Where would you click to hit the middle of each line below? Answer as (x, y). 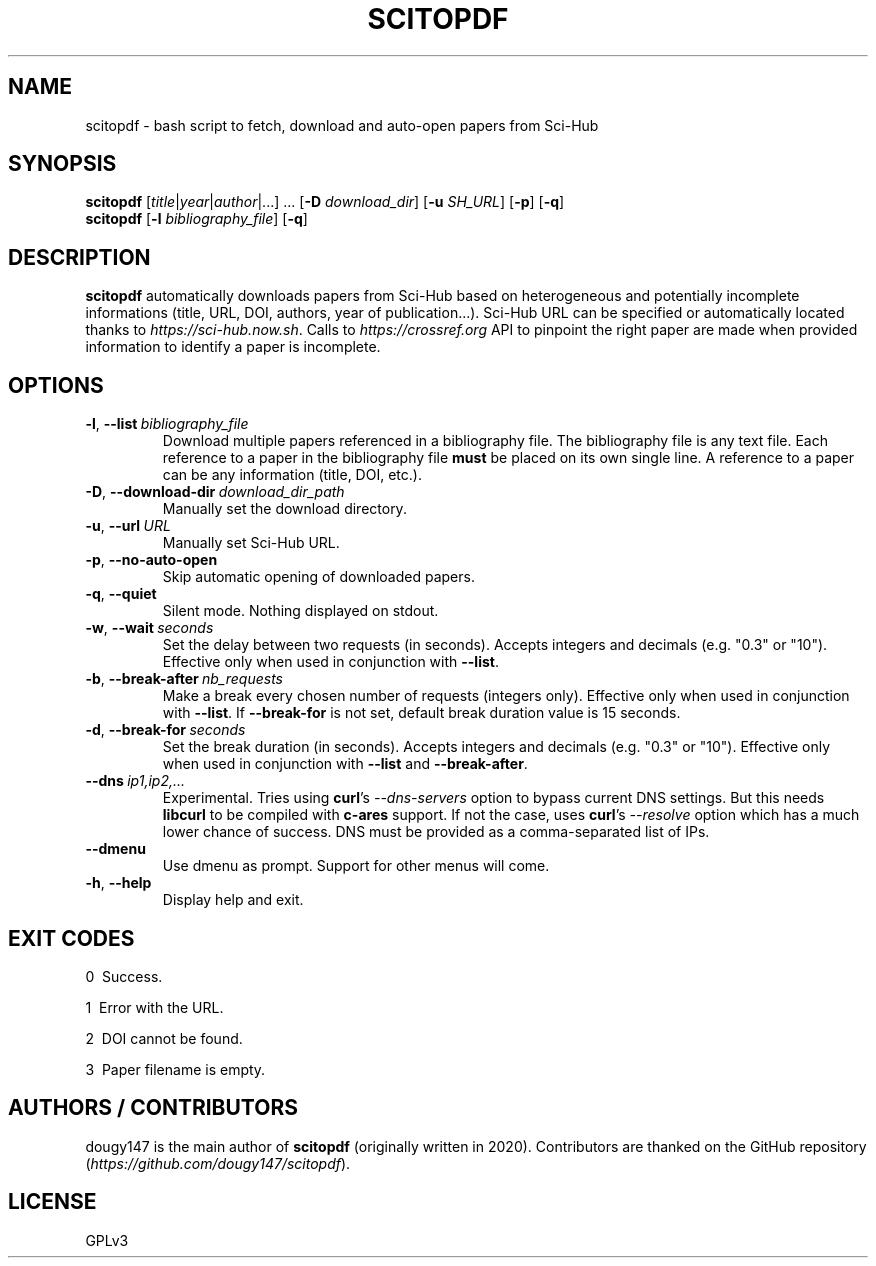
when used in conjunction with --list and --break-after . (345, 764)
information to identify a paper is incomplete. (233, 347)
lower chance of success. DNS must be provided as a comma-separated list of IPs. (436, 832)
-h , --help (118, 883)
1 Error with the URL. (154, 1007)
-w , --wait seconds (149, 628)
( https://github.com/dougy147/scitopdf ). (218, 1163)
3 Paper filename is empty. (175, 1069)
